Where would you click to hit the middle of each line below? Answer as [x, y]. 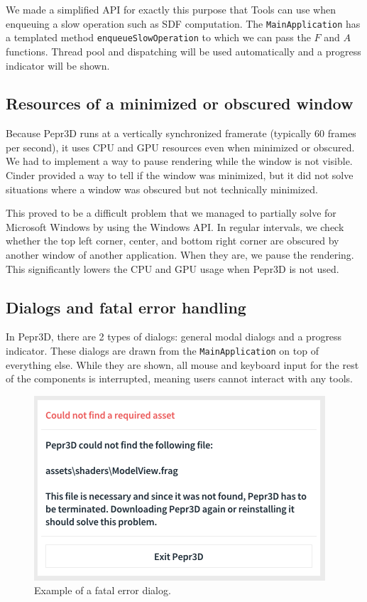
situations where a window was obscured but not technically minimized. [162, 189]
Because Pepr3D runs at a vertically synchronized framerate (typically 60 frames [181, 133]
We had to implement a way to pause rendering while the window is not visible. [179, 161]
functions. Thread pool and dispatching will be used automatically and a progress [183, 51]
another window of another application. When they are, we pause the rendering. [180, 255]
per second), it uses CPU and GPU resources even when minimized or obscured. [180, 147]
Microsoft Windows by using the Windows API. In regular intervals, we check [175, 226]
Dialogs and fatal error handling [126, 307]
